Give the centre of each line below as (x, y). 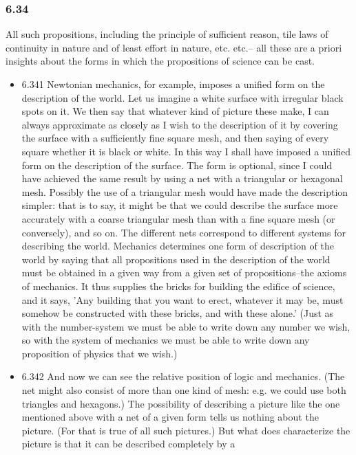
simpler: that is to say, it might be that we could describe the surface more (180, 205)
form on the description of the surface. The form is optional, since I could (177, 165)
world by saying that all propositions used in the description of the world (176, 259)
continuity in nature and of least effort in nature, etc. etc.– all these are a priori (174, 47)
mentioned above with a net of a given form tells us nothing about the (170, 417)
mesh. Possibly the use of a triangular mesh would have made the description (185, 191)
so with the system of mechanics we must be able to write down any (166, 340)
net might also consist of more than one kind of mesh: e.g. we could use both (184, 390)
